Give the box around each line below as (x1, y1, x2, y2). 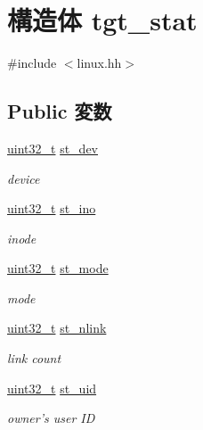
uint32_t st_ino (7, 199, 96, 218)
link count (7, 349, 61, 368)
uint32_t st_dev (7, 138, 98, 157)
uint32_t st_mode (7, 259, 109, 277)
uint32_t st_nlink (7, 318, 107, 337)
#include (7, 54, 57, 72)
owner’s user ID (7, 409, 95, 427)
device (7, 169, 40, 187)
